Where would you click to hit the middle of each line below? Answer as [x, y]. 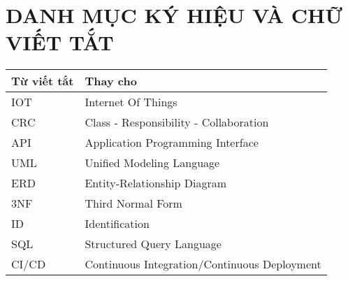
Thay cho [111, 81]
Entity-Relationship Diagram [156, 183]
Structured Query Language [153, 244]
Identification [117, 224]
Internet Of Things [131, 102]
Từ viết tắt [43, 81]
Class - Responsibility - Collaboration [177, 122]
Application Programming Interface [172, 143]
